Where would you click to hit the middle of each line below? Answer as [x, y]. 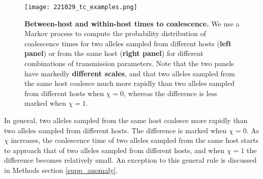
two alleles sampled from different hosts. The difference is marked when [115, 130]
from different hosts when [64, 93]
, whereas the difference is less [170, 93]
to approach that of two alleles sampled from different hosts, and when [114, 150]
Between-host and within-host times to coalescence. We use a [132, 23]
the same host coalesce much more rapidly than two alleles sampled [129, 83]
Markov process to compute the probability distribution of [115, 33]
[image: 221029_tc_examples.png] [81, 7]
